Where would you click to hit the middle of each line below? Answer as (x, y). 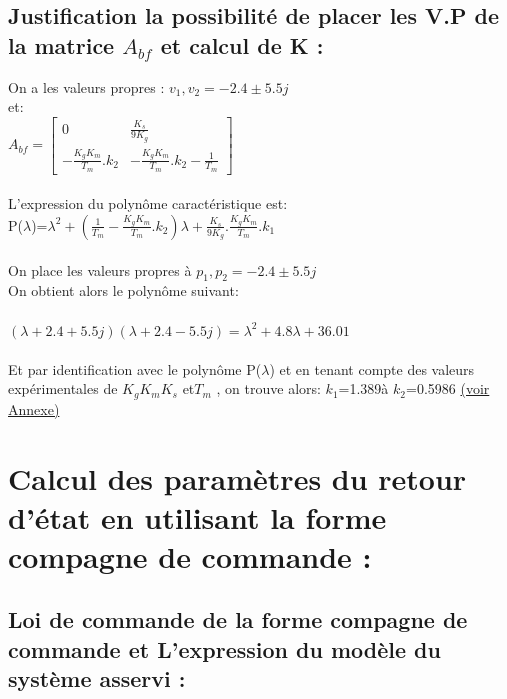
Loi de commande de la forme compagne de (238, 619)
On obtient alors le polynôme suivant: (123, 290)
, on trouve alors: (268, 388)
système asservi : (97, 678)
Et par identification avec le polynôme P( (135, 368)
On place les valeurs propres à (100, 269)
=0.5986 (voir (448, 388)
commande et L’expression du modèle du (224, 648)
